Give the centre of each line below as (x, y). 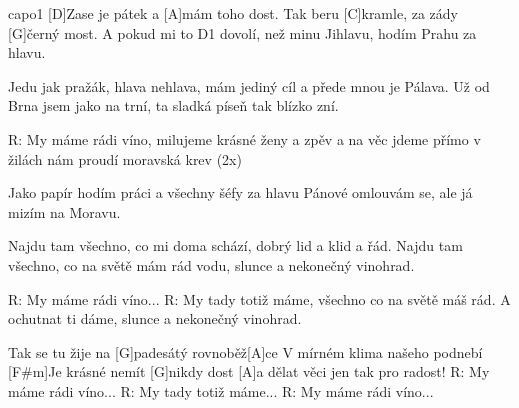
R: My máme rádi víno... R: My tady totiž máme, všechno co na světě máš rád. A (259, 298)
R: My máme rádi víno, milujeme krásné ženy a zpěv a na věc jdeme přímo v (244, 138)
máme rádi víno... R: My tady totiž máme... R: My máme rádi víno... (221, 390)
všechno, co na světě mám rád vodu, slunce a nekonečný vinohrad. (211, 264)
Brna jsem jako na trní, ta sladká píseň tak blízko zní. (173, 105)
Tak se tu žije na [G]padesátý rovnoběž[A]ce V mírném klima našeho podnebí (245, 351)
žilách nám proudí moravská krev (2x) (125, 158)
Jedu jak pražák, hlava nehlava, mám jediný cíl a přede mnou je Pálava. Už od (249, 85)
